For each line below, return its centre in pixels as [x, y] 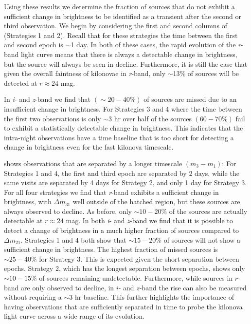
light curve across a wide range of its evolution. [74, 316]
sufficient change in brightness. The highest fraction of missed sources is [111, 249]
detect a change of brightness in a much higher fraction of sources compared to [122, 230]
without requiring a [33, 297]
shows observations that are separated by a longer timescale [93, 163]
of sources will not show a [202, 239]
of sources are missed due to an [190, 99]
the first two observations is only [53, 118]
